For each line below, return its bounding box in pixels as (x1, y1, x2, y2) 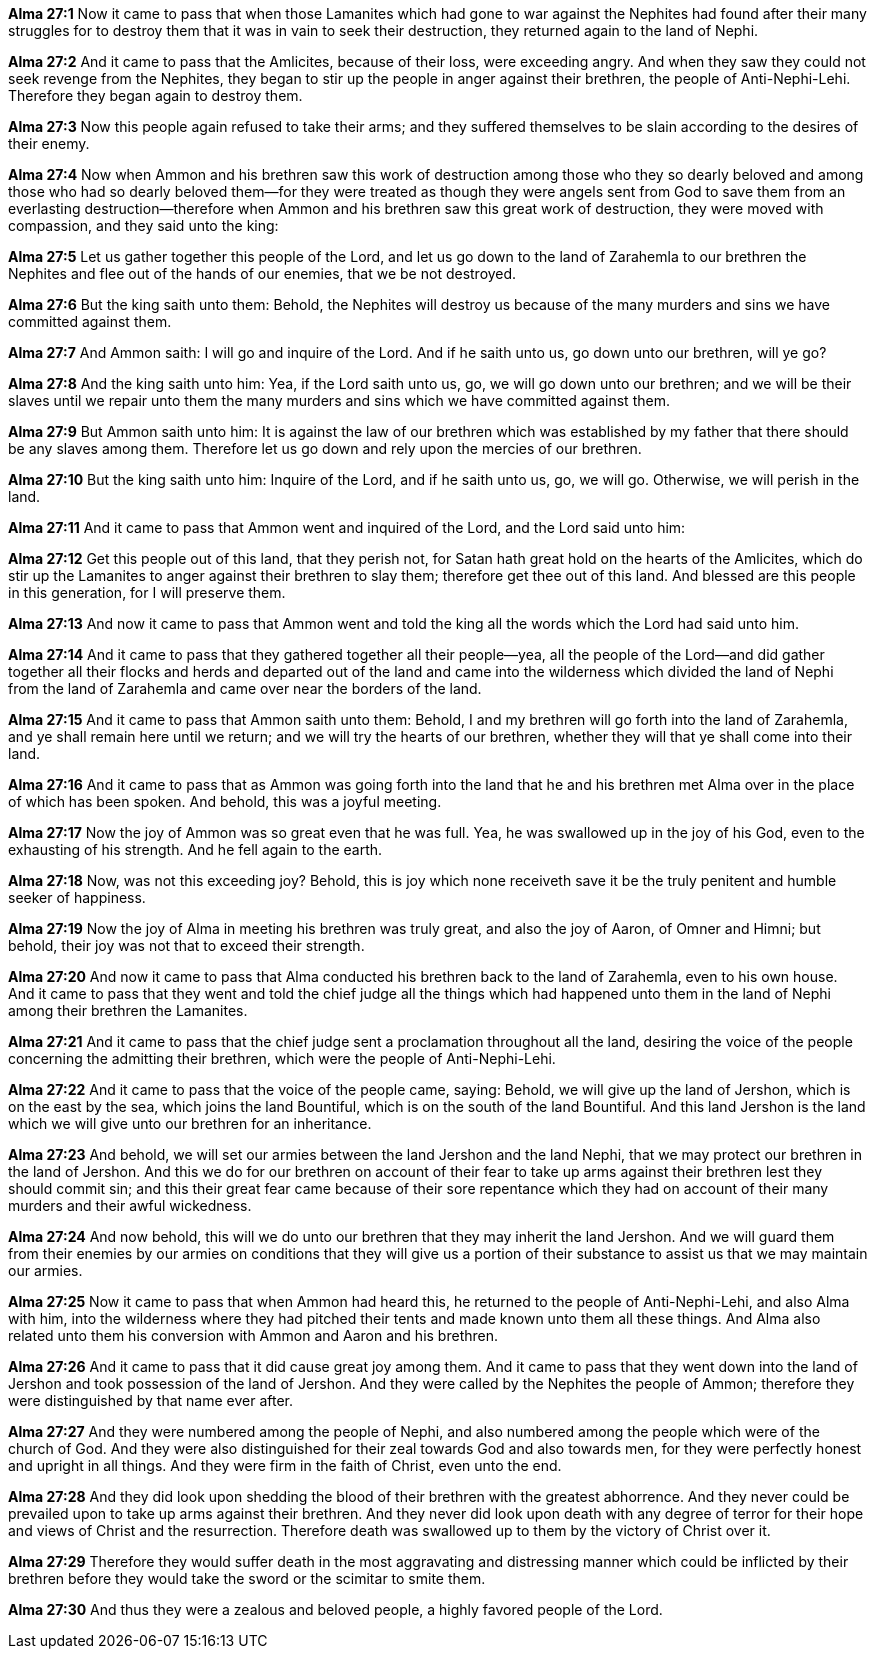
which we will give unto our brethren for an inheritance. (8, 1115, 372, 1132)
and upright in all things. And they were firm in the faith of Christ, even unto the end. (8, 1457, 562, 1474)
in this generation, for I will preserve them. (8, 584, 286, 601)
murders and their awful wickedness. (8, 1197, 252, 1214)
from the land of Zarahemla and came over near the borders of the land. (8, 680, 482, 697)
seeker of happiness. (8, 889, 146, 906)
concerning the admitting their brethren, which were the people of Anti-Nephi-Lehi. (8, 1050, 556, 1067)
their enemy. (8, 135, 90, 152)
